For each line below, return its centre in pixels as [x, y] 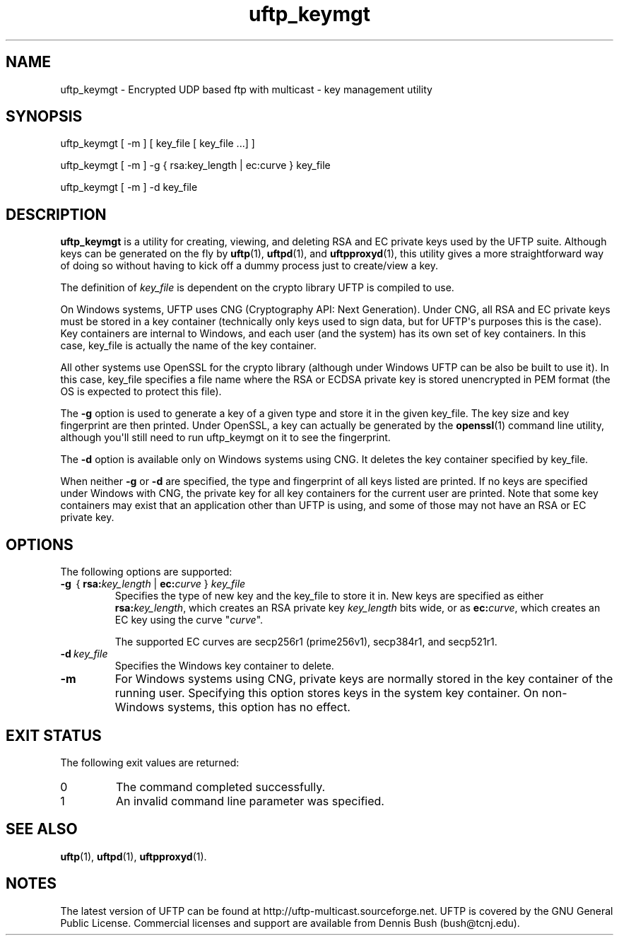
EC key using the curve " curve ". [189, 620]
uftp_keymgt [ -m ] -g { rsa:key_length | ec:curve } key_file [195, 165]
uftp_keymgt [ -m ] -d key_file [129, 187]
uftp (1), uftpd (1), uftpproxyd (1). [134, 856]
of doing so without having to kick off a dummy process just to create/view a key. [249, 266]
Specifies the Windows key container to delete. [224, 666]
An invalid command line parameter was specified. [250, 801]
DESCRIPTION [56, 214]
